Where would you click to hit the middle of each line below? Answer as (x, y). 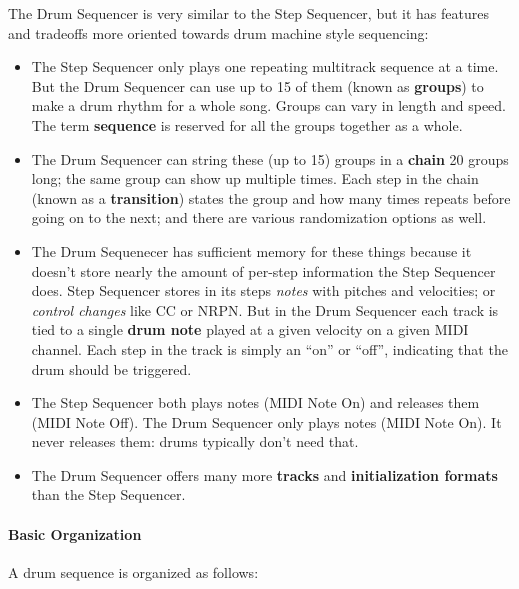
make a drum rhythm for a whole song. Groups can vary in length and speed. (269, 105)
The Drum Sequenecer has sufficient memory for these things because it (251, 250)
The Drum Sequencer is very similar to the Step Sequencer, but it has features (248, 13)
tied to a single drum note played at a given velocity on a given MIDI (250, 329)
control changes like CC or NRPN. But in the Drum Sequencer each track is (265, 309)
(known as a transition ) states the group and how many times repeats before (271, 197)
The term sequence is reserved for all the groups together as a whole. (247, 124)
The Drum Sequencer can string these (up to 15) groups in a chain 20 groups (270, 158)
